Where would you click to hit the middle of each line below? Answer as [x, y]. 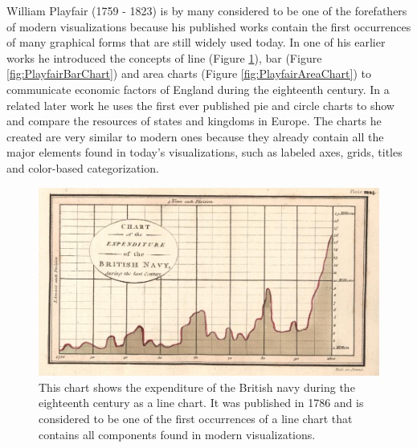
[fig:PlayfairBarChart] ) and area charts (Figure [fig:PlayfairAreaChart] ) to [189, 73]
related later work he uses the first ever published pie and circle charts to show [200, 105]
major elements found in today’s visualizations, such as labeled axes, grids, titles [204, 152]
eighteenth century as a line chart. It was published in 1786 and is [201, 403]
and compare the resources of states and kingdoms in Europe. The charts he [194, 121]
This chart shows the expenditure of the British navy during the [197, 387]
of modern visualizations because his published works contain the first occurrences [209, 26]
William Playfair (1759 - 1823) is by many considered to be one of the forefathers [207, 10]
